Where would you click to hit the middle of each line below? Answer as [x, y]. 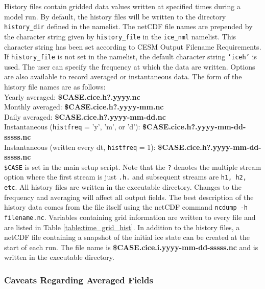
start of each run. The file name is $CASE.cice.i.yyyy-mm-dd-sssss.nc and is [131, 247]
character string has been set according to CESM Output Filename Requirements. [133, 46]
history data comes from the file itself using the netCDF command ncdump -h [126, 207]
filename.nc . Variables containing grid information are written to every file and [130, 217]
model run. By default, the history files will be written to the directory [115, 16]
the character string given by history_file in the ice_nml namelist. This [120, 36]
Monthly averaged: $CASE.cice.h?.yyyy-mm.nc [84, 107]
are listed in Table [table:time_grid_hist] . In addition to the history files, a [122, 227]
